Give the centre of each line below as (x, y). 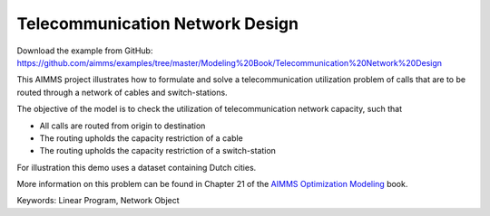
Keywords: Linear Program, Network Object (98, 201)
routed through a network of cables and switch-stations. (122, 92)
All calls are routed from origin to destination (122, 126)
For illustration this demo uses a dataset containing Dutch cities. (137, 167)
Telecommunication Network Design (158, 23)
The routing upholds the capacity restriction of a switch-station (158, 151)
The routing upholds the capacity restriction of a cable (142, 138)
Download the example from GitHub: (85, 51)
